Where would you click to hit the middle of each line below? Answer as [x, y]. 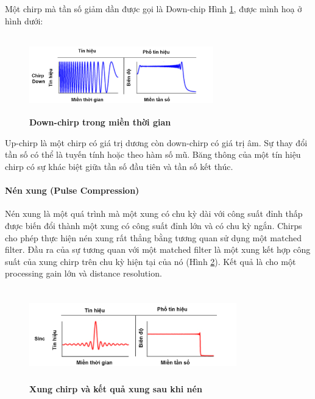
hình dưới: [24, 20]
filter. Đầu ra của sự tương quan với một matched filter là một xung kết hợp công [158, 249]
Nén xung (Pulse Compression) [72, 190]
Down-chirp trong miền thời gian [100, 122]
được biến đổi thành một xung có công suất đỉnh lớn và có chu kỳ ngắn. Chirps [154, 226]
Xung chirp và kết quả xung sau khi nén [116, 388]
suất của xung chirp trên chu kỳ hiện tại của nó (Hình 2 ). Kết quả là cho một [150, 261]
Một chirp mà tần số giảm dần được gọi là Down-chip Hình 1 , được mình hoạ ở [154, 9]
